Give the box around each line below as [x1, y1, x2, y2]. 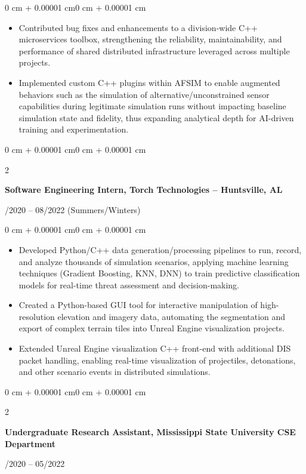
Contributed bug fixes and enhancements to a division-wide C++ [18, 21, 258, 33]
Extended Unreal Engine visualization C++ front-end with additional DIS [18, 342, 291, 355]
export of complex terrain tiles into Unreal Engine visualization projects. [18, 322, 285, 334]
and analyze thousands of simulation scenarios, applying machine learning [18, 255, 289, 267]
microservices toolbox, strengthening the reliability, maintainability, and [18, 33, 282, 45]
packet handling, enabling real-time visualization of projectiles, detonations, [18, 353, 296, 366]
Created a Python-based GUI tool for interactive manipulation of [18, 298, 258, 311]
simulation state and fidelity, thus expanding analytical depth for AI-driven [18, 111, 294, 124]
